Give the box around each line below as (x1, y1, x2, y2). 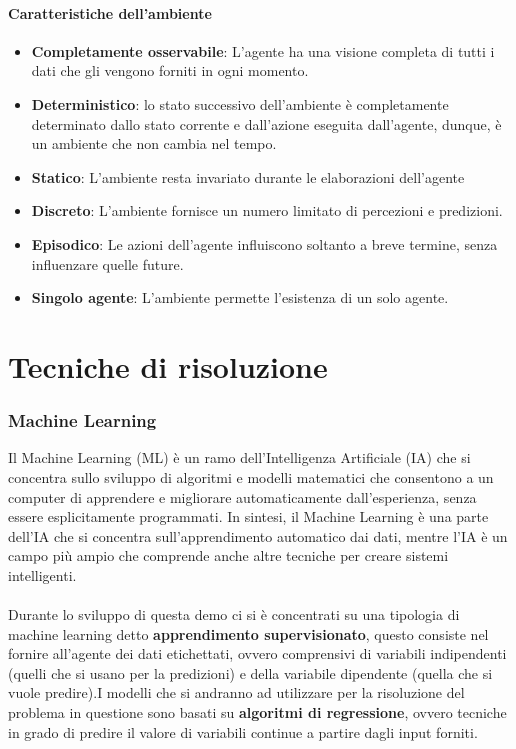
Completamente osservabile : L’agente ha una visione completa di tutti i (31, 40, 495, 61)
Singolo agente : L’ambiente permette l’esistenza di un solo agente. (31, 287, 449, 308)
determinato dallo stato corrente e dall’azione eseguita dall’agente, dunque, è (31, 113, 502, 134)
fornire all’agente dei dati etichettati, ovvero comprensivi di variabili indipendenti (8, 643, 507, 664)
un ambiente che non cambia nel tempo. (31, 133, 277, 154)
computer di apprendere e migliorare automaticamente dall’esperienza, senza (8, 486, 477, 507)
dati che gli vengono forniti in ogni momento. (31, 60, 309, 81)
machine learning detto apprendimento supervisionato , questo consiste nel (8, 623, 489, 644)
